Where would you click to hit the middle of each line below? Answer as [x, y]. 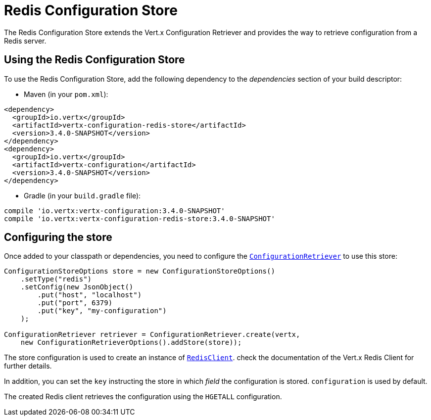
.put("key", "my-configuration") [102, 311]
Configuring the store [58, 237]
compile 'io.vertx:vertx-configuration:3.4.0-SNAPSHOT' [115, 210]
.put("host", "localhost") [90, 295]
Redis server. [25, 41]
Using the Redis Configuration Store [95, 60]
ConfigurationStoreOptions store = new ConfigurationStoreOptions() [140, 271]
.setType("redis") [56, 279]
